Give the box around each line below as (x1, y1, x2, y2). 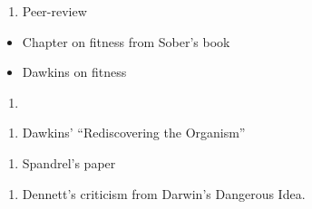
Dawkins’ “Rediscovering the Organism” (22, 123, 246, 142)
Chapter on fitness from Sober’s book (22, 32, 230, 51)
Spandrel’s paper (22, 153, 116, 172)
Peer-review (22, 2, 87, 20)
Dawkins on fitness (22, 62, 127, 81)
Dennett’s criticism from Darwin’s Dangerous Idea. (22, 184, 306, 203)
